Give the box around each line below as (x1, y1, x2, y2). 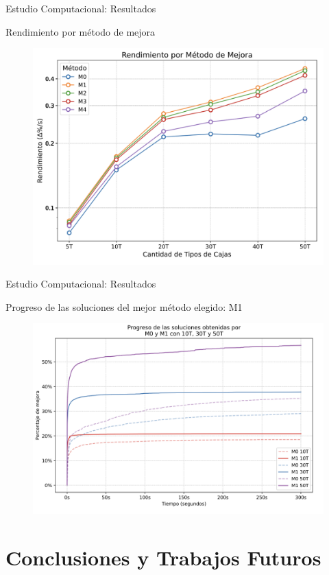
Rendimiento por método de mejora (5, 24, 156, 38)
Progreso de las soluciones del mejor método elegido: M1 (5, 299, 243, 314)
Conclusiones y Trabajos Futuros (5, 543, 321, 571)
